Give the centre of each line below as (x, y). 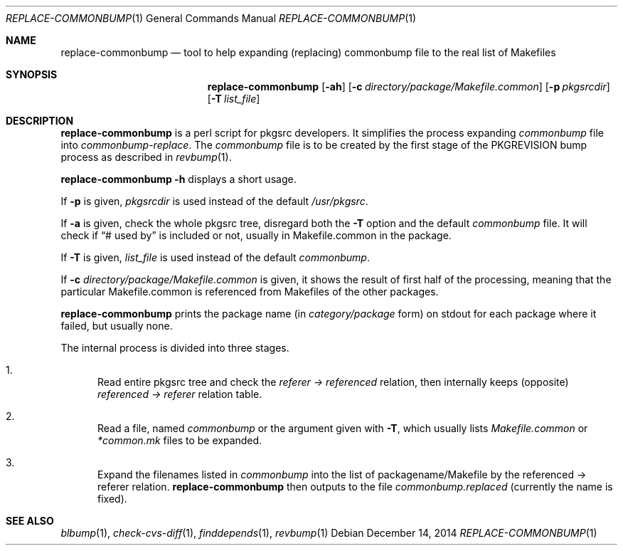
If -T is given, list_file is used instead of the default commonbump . (215, 257)
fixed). (112, 499)
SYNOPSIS (32, 74)
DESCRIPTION (40, 121)
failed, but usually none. (117, 326)
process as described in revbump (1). (146, 157)
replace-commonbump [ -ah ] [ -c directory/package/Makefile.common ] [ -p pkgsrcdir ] (409, 86)
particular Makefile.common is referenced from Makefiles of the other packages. (250, 292)
